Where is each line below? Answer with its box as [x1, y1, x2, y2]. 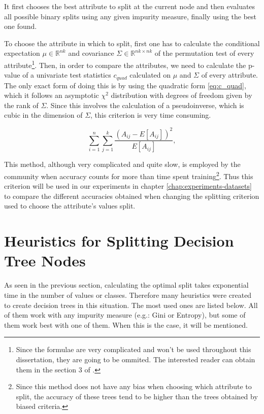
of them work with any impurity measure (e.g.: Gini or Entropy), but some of [4, 309, 246, 320]
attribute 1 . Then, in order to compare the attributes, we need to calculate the [4, 58, 246, 70]
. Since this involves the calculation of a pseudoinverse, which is [46, 99, 244, 110]
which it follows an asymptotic [4, 90, 99, 100]
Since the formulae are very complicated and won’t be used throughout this [16, 344, 251, 355]
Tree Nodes [4, 250, 86, 271]
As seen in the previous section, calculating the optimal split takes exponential [4, 280, 249, 290]
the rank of [4, 99, 39, 110]
